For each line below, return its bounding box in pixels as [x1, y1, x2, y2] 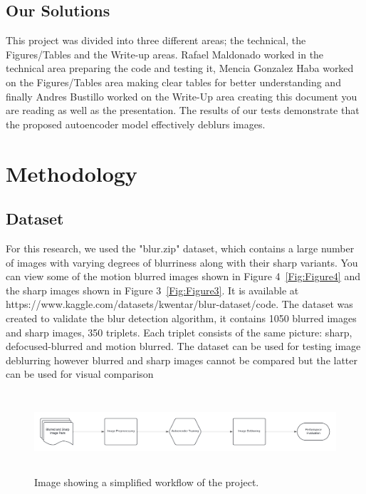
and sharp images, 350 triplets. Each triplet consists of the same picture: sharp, [6, 324, 352, 339]
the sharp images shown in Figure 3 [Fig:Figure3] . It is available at [6, 282, 299, 297]
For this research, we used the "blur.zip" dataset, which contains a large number [6, 240, 355, 255]
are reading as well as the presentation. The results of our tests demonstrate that [6, 103, 360, 118]
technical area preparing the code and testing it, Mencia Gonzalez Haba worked [6, 61, 354, 76]
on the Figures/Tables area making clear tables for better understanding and [6, 74, 341, 89]
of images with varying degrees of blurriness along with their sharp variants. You [6, 254, 358, 269]
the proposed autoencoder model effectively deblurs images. [6, 116, 266, 131]
